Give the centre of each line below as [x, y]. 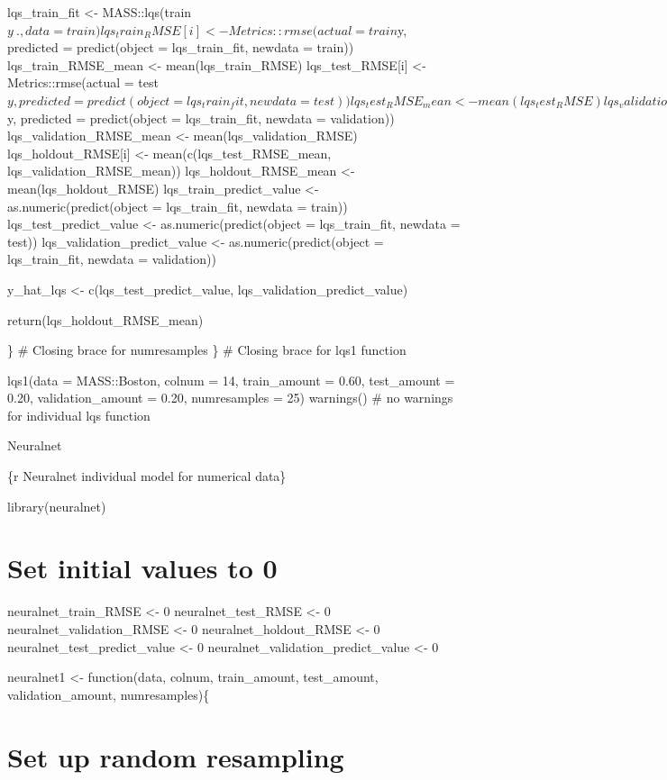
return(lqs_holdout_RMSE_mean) [105, 319]
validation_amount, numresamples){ [109, 694]
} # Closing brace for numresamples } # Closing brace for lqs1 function [207, 350]
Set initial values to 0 [142, 568]
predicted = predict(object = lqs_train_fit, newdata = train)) [181, 47]
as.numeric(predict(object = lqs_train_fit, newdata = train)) [178, 206]
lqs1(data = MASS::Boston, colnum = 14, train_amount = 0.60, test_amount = [231, 380]
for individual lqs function [79, 415]
